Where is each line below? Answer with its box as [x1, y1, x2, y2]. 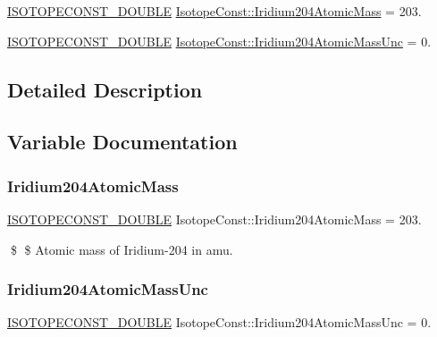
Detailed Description [7, 75, 203, 103]
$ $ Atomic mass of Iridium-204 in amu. [10, 240, 233, 258]
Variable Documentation [7, 128, 238, 156]
